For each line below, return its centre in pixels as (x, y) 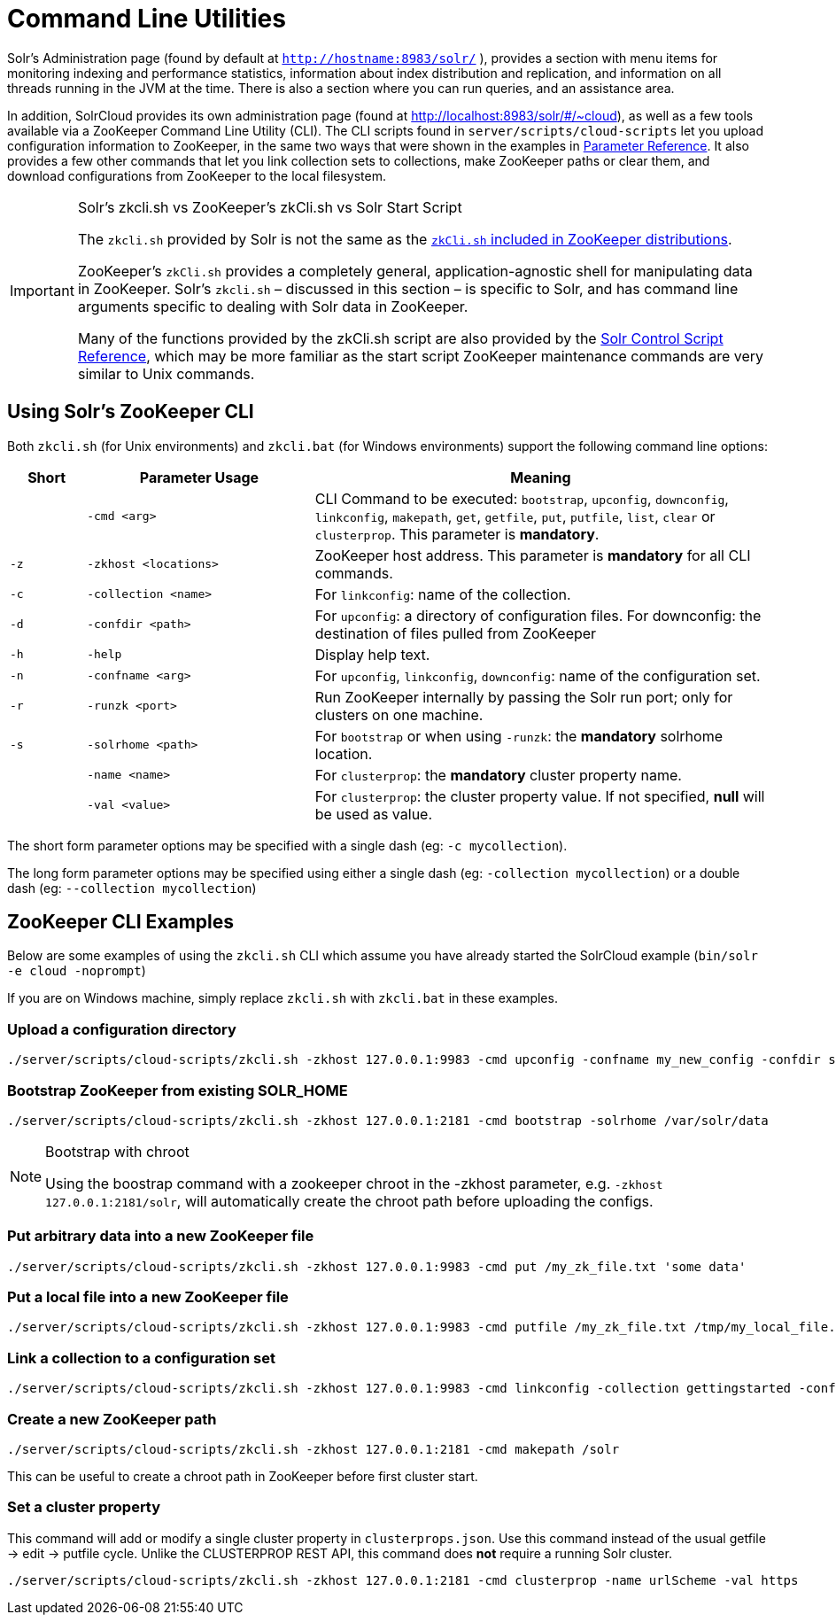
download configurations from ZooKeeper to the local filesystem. (197, 175)
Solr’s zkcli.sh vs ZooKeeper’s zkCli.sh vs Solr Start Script (270, 207)
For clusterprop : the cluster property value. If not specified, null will (540, 796)
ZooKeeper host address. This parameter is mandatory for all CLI (533, 555)
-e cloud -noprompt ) (77, 971)
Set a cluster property (84, 1507)
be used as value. (374, 814)
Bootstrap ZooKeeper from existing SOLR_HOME (178, 1090)
